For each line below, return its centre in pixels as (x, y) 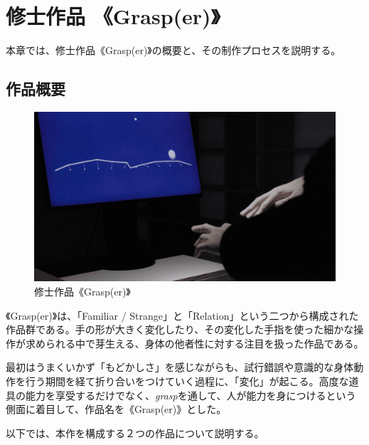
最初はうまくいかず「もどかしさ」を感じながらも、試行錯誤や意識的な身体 (180, 367)
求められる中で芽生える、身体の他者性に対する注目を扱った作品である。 (194, 343)
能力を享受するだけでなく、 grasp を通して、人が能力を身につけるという (191, 395)
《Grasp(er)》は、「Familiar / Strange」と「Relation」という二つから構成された (182, 315)
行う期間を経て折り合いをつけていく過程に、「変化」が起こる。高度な (187, 381)
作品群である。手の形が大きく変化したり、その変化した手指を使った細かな (180, 329)
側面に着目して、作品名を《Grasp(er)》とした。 (116, 409)
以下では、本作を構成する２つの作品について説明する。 (135, 433)
